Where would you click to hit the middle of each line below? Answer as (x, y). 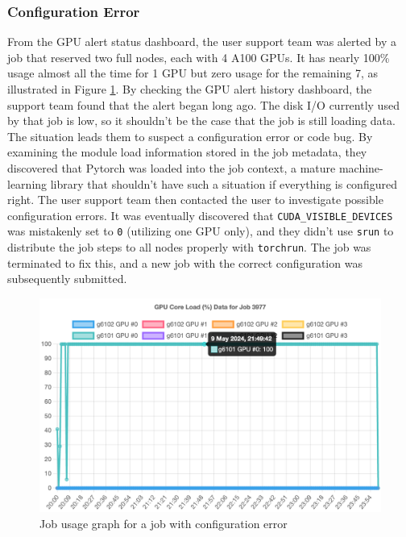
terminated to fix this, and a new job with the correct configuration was (185, 262)
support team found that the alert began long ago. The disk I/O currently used (203, 104)
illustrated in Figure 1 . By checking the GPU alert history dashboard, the (190, 89)
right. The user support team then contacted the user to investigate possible (195, 200)
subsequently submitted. (67, 279)
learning (27, 183)
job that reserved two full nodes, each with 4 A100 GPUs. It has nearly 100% (199, 57)
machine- (361, 167)
